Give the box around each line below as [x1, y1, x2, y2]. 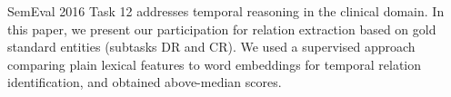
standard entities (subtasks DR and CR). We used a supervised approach [7, 37, 416, 56]
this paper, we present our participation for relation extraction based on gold [7, 19, 436, 38]
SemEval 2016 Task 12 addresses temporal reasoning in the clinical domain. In [7, 2, 445, 20]
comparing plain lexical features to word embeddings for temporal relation [7, 54, 422, 73]
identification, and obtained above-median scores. [7, 73, 282, 92]
